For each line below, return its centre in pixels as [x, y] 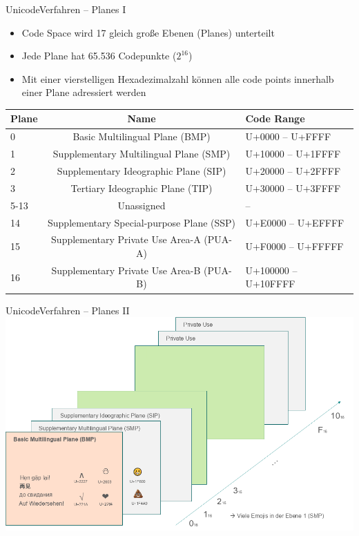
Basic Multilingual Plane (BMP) [142, 136]
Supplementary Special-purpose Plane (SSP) [142, 222]
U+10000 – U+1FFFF [293, 154]
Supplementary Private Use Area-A [126, 239]
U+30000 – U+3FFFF [293, 188]
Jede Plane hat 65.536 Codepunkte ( [99, 56]
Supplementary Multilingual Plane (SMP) [142, 154]
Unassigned [142, 205]
